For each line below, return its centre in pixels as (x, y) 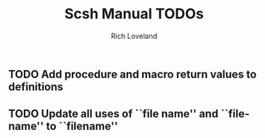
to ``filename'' (82, 126)
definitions (36, 87)
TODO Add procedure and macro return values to (132, 74)
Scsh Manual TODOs (134, 14)
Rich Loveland (134, 36)
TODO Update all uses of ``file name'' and (113, 114)
